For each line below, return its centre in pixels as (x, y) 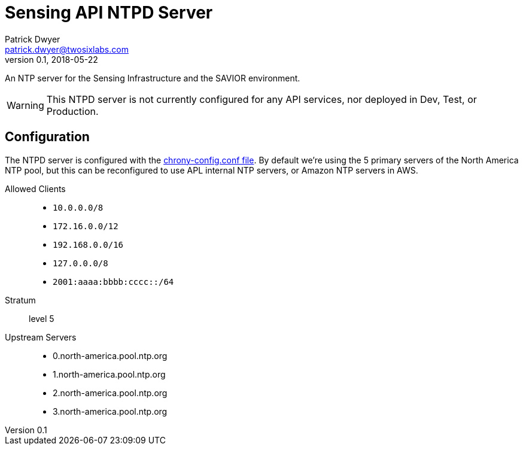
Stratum (20, 300)
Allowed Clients (35, 188)
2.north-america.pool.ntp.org (110, 393)
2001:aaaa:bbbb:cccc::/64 (113, 282)
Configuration (47, 137)
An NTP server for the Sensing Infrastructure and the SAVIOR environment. (153, 78)
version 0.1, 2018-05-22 (51, 59)
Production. (72, 111)
